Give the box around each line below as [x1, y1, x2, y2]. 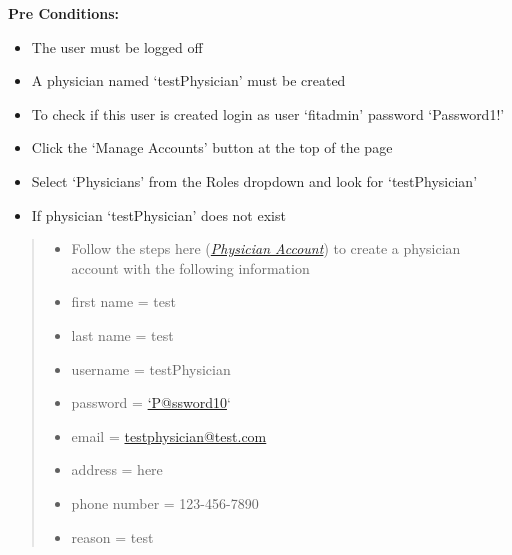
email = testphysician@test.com [71, 425, 267, 446]
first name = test [71, 291, 176, 312]
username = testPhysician [71, 358, 231, 379]
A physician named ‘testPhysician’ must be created [31, 70, 346, 91]
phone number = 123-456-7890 [71, 492, 259, 513]
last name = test [71, 324, 174, 345]
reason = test [71, 526, 154, 547]
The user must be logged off [31, 36, 203, 57]
